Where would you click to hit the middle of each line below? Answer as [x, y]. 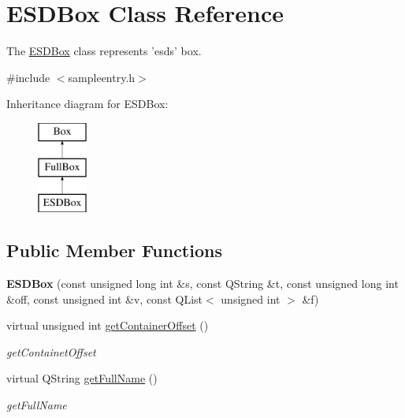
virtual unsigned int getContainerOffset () [108, 325]
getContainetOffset [51, 351]
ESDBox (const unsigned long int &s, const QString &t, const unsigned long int [202, 284]
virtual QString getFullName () [82, 378]
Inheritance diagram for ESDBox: [87, 104]
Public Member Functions [114, 250]
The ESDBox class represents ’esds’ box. [104, 51]
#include [28, 77]
